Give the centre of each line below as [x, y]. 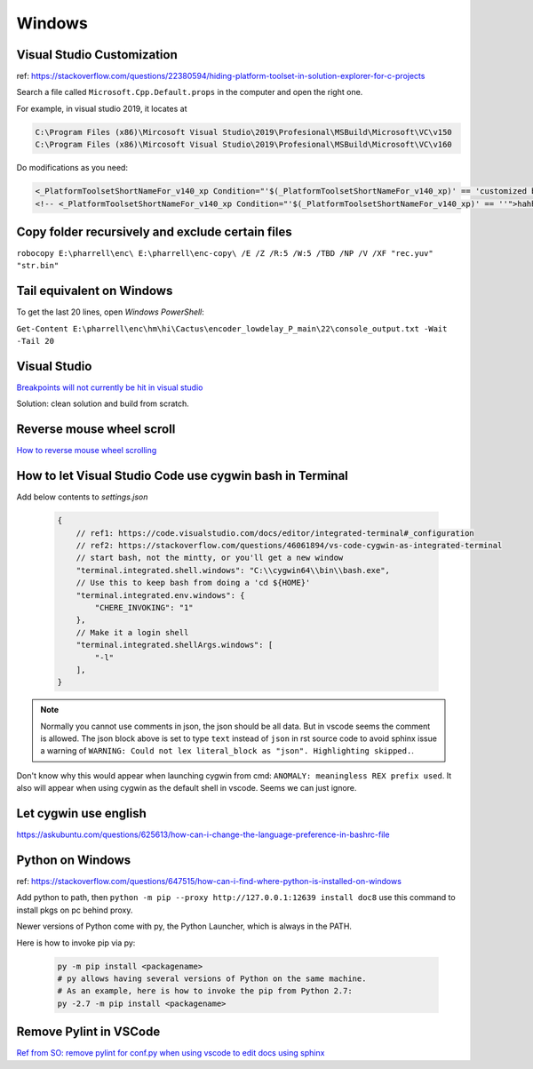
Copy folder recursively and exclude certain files [154, 231]
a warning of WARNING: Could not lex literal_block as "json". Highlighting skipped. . [227, 751]
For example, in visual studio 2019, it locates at [102, 108]
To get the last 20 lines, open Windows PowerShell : [110, 312]
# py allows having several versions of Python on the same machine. [212, 979]
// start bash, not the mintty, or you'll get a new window [210, 558]
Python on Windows [74, 860]
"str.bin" [38, 266]
